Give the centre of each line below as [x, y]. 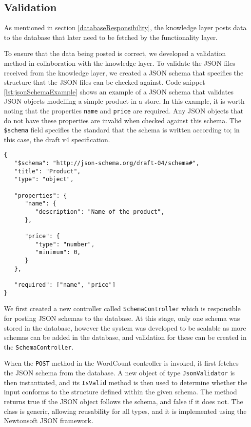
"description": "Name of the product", [100, 212]
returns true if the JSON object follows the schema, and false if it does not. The [124, 401]
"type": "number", [65, 244]
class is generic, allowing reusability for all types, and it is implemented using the [125, 411]
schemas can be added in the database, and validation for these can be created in [125, 337]
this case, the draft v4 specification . [57, 139]
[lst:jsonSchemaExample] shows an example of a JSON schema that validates [119, 91]
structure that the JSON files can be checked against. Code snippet [105, 82]
